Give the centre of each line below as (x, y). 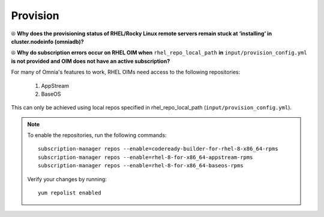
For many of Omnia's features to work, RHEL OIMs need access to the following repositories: (126, 72)
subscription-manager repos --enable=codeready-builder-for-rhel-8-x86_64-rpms (158, 149)
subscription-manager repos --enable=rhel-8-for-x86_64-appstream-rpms (145, 157)
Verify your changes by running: (67, 179)
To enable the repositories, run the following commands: (97, 135)
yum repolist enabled (70, 193)
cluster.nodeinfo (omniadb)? (47, 41)
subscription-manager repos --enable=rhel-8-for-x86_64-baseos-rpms (141, 166)
